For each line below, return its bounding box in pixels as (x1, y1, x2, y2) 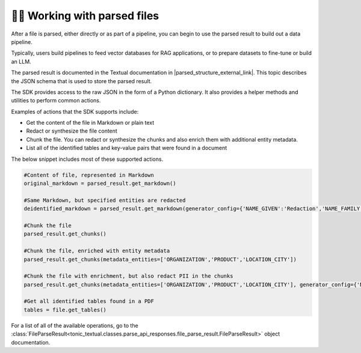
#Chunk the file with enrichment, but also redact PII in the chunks (23, 273, 233, 280)
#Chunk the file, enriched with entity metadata (23, 248, 170, 254)
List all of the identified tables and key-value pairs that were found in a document (26, 145, 227, 152)
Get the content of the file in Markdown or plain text (26, 119, 155, 127)
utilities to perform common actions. (11, 97, 101, 104)
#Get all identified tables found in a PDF (23, 298, 155, 305)
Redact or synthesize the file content (26, 127, 117, 135)
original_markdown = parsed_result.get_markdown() (23, 180, 177, 187)
